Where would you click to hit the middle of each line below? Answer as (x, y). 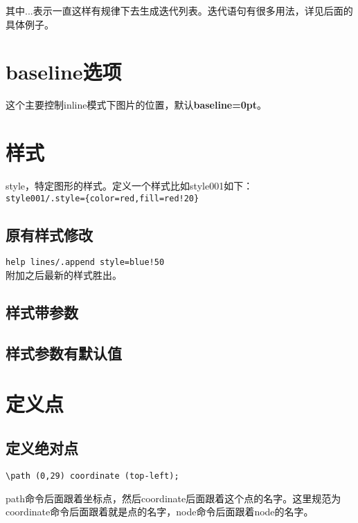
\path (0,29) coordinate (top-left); (92, 476)
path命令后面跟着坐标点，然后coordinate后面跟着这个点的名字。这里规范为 (173, 498)
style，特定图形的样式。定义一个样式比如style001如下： (129, 186)
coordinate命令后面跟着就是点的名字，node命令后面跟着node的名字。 (160, 512)
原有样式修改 (49, 234)
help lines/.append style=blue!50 (85, 263)
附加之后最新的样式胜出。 (64, 275)
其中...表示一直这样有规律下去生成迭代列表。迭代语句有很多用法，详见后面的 (179, 10)
